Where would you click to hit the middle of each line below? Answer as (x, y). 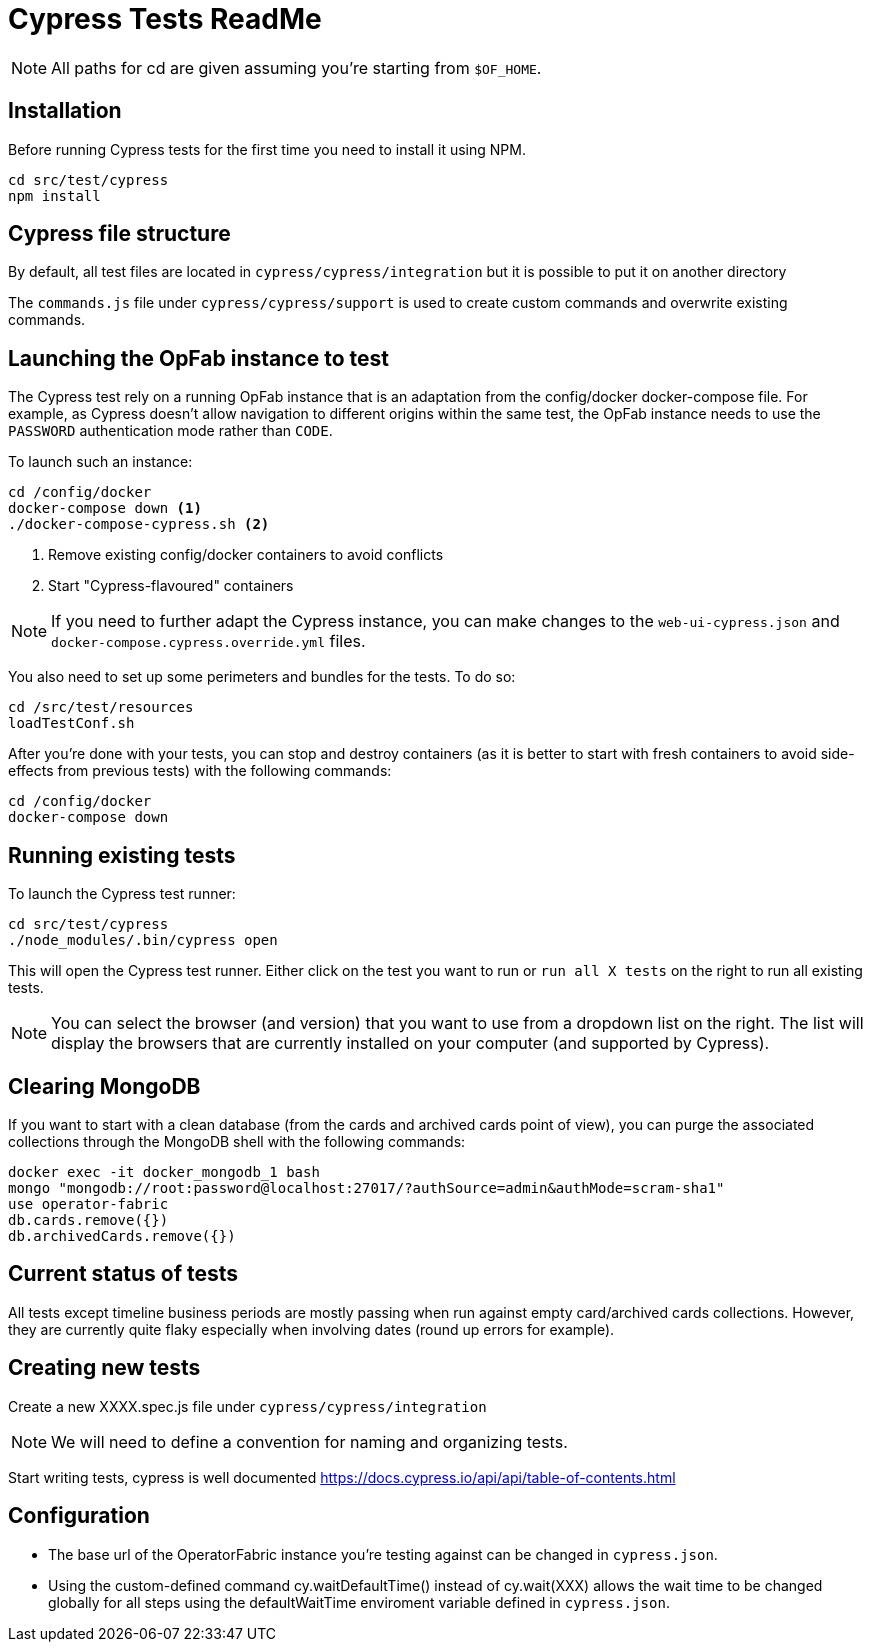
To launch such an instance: (100, 462)
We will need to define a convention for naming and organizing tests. (309, 1441)
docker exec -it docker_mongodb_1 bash (164, 1171)
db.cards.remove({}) (88, 1219)
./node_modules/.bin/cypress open (143, 940)
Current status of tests (123, 1274)
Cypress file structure (119, 234)
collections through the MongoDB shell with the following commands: (237, 1141)
